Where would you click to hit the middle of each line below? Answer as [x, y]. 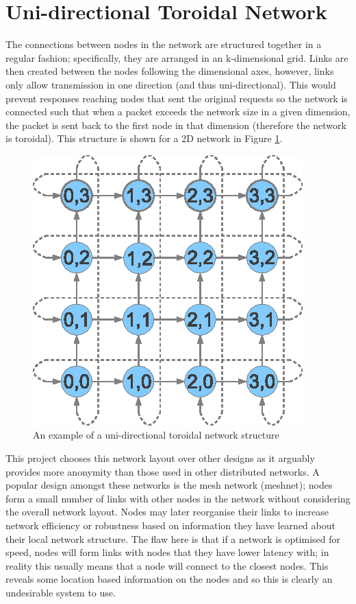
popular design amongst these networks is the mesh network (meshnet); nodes [169, 485]
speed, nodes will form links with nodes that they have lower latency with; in [167, 552]
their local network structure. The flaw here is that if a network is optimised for [173, 538]
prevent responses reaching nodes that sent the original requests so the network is [177, 98]
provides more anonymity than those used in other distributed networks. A [163, 471]
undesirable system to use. [61, 592]
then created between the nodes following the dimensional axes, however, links [170, 71]
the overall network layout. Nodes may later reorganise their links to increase [167, 512]
